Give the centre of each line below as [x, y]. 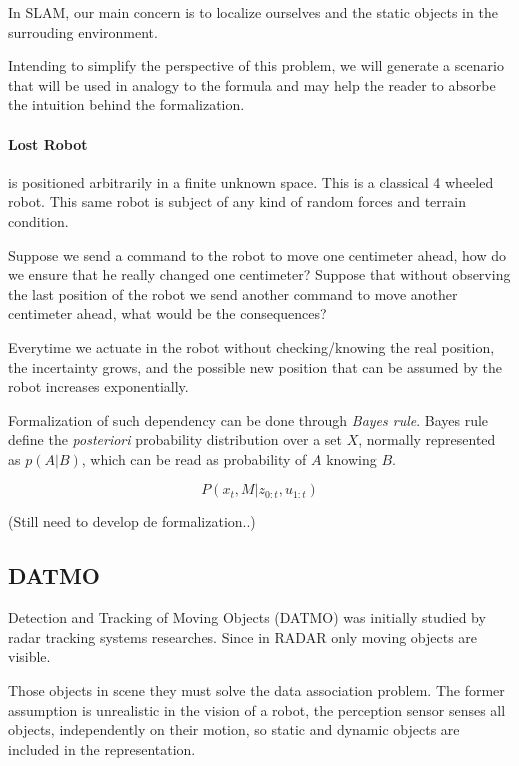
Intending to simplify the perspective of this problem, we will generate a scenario [256, 65]
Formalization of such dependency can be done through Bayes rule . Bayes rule [248, 419]
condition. [38, 220]
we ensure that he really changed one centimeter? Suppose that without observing [259, 274]
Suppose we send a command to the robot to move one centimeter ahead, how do [257, 254]
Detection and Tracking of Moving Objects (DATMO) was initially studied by [247, 617]
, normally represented [427, 439]
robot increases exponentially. [98, 386]
